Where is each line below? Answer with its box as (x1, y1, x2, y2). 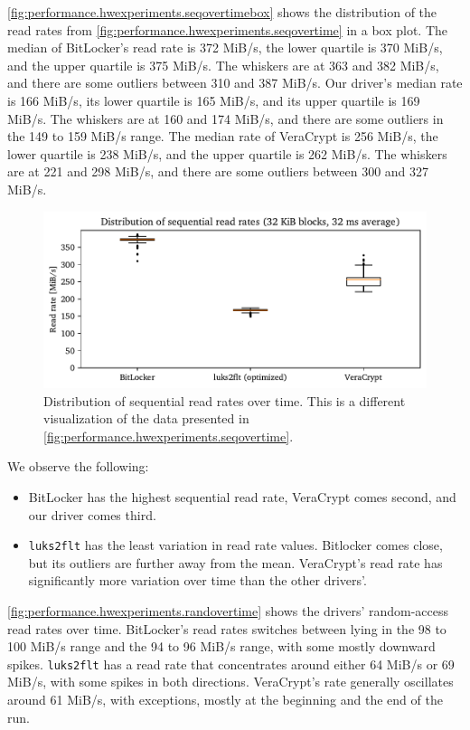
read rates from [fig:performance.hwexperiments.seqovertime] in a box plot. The (7, 20, 448, 39)
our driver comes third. (28, 505, 156, 524)
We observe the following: (7, 457, 149, 476)
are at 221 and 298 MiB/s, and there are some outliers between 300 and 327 (7, 162, 429, 181)
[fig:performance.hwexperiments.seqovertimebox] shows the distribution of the (7, 3, 437, 21)
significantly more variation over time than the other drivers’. (28, 571, 367, 590)
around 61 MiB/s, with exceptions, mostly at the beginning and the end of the (7, 689, 443, 708)
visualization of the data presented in (43, 409, 249, 428)
